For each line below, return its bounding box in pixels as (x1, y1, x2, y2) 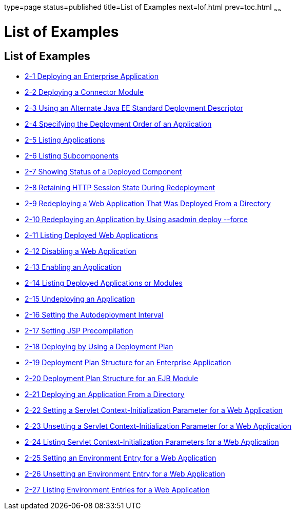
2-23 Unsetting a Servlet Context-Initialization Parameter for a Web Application (25, 421, 292, 430)
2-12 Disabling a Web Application (25, 246, 136, 255)
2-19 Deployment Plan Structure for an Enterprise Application (25, 358, 231, 367)
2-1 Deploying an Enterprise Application (25, 71, 159, 81)
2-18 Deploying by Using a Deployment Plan (25, 342, 173, 351)
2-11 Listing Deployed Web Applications (25, 230, 158, 240)
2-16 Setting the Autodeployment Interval (25, 310, 164, 319)
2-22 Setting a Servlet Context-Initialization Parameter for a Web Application (25, 405, 283, 414)
